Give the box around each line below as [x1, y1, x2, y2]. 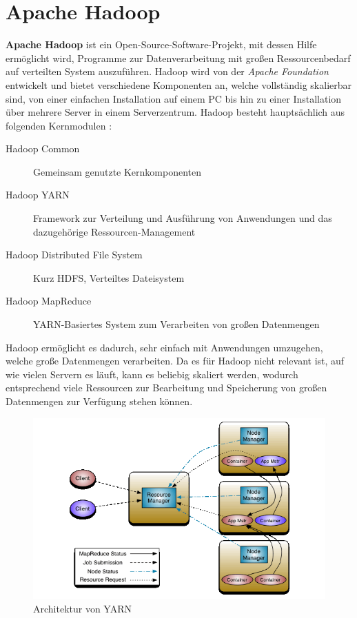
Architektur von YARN [33, 601, 132, 615]
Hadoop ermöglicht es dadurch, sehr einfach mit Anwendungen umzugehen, [6, 340, 323, 354]
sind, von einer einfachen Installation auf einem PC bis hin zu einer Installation [6, 91, 342, 105]
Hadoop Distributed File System [6, 247, 143, 262]
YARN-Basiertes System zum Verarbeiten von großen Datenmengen [33, 317, 320, 331]
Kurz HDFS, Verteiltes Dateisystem [33, 270, 185, 285]
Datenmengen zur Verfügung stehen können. [6, 394, 193, 408]
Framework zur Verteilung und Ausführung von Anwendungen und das [33, 211, 332, 225]
